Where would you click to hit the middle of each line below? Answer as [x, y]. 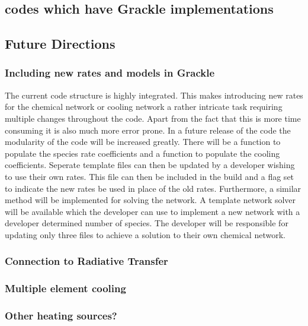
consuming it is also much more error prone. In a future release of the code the [148, 130]
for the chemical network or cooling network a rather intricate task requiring [144, 107]
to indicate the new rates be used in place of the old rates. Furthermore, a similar [153, 188]
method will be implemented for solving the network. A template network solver [150, 200]
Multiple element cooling [65, 288]
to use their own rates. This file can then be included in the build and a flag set [150, 176]
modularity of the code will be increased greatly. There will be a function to [143, 142]
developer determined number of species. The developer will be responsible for [147, 223]
